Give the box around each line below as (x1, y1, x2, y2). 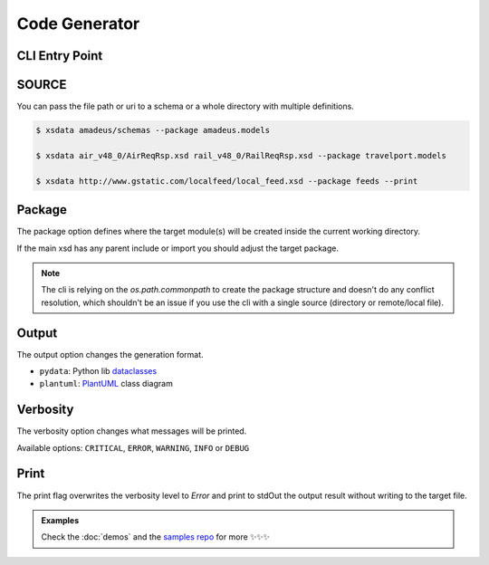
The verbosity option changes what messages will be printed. (16, 426, 247, 436)
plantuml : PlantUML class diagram (39, 378, 174, 389)
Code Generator (16, 14, 140, 34)
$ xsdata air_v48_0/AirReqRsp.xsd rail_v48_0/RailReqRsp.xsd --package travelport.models (35, 150, 447, 160)
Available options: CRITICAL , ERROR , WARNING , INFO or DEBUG (16, 442, 250, 453)
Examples (41, 514, 80, 525)
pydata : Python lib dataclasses (39, 365, 158, 376)
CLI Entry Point (16, 48, 103, 63)
